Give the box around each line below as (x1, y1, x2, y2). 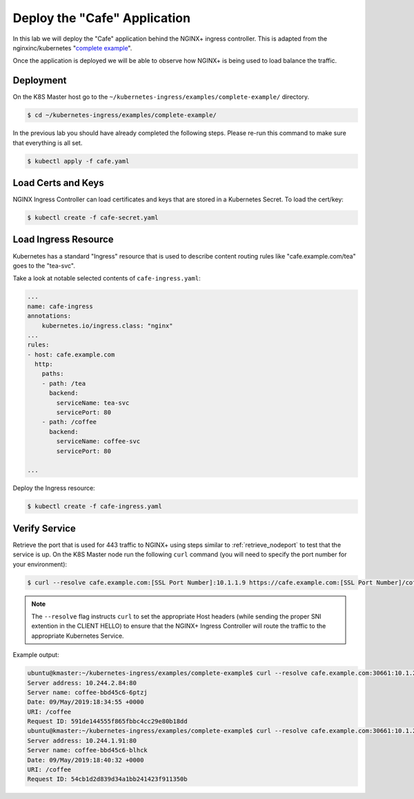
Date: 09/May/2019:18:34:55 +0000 (27, 698, 144, 706)
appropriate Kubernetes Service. (31, 631, 124, 640)
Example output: (12, 651, 59, 659)
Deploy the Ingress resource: (12, 484, 96, 492)
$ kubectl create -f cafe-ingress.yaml (27, 503, 162, 510)
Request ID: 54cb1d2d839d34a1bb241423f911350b (27, 776, 188, 783)
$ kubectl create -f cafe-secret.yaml (27, 214, 159, 222)
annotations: (27, 312, 72, 320)
